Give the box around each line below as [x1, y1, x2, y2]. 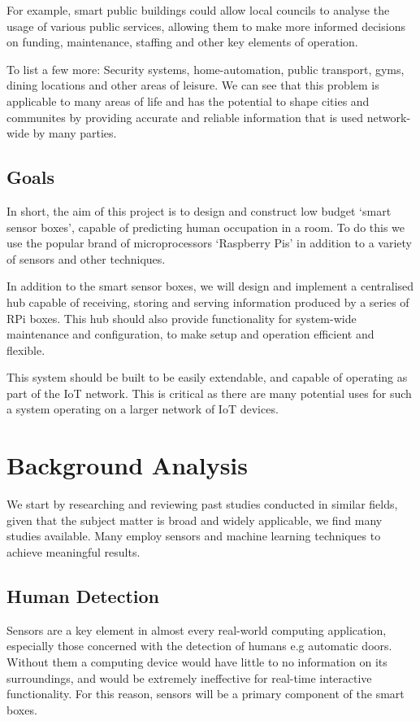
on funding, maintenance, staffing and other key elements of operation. [6, 33, 358, 50]
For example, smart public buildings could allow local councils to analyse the [6, 2, 390, 18]
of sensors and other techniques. [6, 250, 166, 267]
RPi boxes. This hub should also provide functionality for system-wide [6, 309, 357, 326]
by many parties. [32, 125, 117, 142]
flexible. [6, 341, 45, 358]
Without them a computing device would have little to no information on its [6, 653, 388, 670]
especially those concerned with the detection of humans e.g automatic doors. [6, 637, 392, 654]
